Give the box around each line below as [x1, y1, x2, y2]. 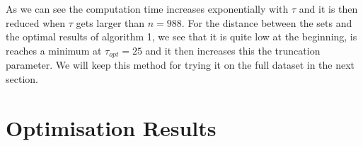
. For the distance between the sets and [181, 15, 352, 30]
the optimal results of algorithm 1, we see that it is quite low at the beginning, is [6, 29, 357, 44]
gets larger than [76, 15, 145, 30]
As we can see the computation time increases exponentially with [6, 1, 289, 16]
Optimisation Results [6, 113, 217, 142]
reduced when [6, 15, 66, 30]
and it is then [299, 1, 358, 16]
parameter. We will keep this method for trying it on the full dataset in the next [6, 57, 355, 72]
